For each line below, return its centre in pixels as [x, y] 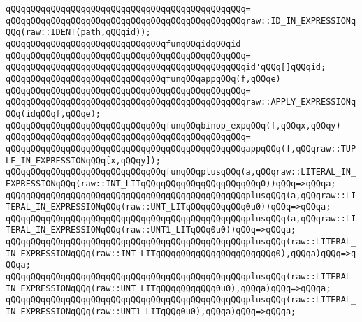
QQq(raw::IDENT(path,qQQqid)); [78, 32]
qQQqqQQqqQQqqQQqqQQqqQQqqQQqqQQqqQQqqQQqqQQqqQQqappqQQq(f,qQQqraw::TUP [181, 148]
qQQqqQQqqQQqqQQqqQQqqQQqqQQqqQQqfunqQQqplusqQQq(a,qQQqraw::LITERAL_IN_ [181, 172]
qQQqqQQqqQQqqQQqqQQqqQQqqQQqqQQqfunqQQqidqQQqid [123, 44]
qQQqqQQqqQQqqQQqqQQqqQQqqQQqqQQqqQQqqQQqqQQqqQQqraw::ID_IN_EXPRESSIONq [181, 21]
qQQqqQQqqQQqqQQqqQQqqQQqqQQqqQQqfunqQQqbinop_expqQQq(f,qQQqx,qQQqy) [173, 125]
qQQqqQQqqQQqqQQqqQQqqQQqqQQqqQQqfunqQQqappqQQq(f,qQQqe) [143, 79]
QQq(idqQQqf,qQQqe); [53, 114]
